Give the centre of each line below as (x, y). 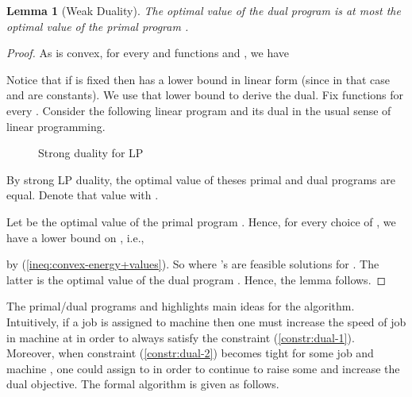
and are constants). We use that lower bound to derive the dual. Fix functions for (205, 95)
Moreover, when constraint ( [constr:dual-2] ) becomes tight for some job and (190, 353)
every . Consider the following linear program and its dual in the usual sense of (199, 110)
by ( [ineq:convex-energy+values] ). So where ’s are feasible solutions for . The (193, 264)
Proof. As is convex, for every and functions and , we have (148, 53)
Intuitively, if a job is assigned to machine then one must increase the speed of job (206, 321)
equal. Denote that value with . (83, 195)
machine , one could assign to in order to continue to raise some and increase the (203, 368)
